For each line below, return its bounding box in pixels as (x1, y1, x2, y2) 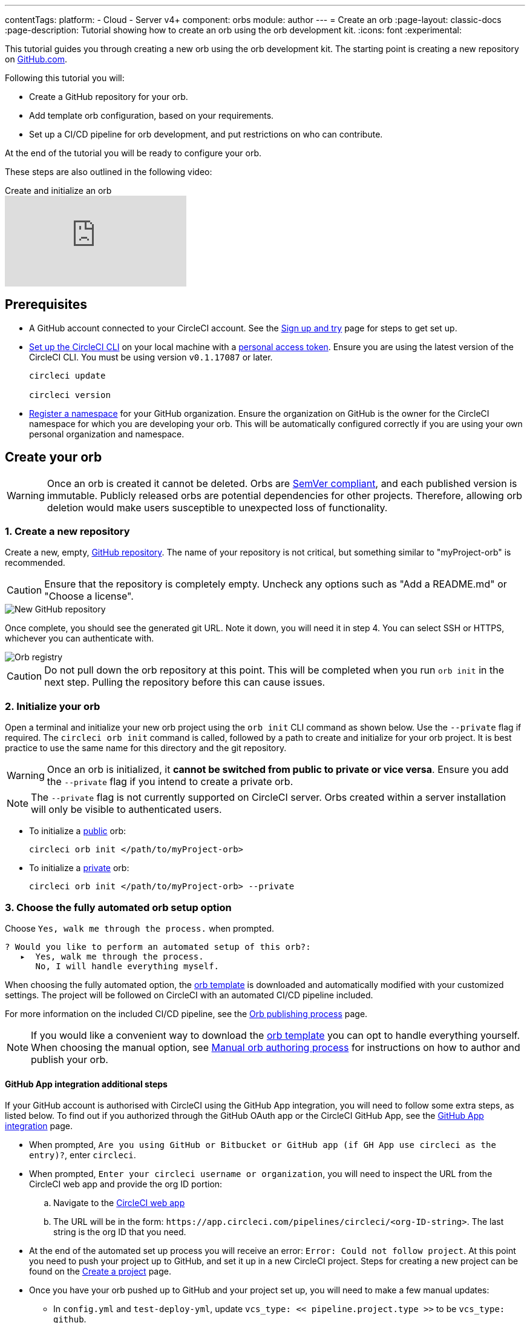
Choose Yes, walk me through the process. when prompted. (5, 923, 275, 933)
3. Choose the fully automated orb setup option (5, 901, 232, 913)
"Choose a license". (44, 590, 134, 603)
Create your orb (5, 449, 102, 465)
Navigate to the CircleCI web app (53, 1198, 185, 1209)
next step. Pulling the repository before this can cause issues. (44, 676, 326, 689)
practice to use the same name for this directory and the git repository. (5, 743, 287, 754)
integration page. (5, 1121, 73, 1132)
